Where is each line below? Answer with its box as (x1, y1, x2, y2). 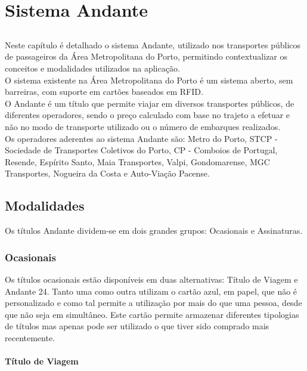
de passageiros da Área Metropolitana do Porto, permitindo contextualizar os (5, 50, 288, 63)
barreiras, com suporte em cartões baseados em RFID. (5, 85, 203, 98)
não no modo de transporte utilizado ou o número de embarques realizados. (5, 120, 281, 132)
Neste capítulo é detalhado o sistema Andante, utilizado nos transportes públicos (5, 38, 301, 51)
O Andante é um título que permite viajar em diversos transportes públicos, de (5, 97, 294, 109)
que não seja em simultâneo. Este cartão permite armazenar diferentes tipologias (5, 308, 299, 320)
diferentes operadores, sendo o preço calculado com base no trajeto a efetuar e (5, 109, 290, 121)
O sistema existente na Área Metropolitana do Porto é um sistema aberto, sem (5, 73, 293, 86)
